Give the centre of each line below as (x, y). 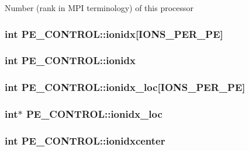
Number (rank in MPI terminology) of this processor (99, 8)
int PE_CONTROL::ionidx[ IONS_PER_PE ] (114, 34)
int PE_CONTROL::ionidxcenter (85, 140)
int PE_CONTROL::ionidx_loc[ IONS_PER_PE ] (125, 87)
